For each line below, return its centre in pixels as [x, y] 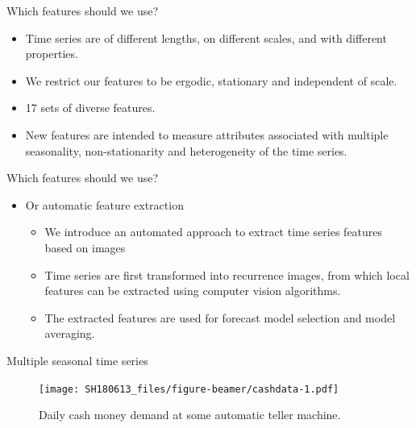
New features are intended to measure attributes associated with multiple [207, 134]
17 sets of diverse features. [90, 108]
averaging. [70, 333]
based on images [85, 247]
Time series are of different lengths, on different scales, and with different [206, 37]
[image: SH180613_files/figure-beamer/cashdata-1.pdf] [189, 389]
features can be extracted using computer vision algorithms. [193, 291]
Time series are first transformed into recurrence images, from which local [227, 274]
